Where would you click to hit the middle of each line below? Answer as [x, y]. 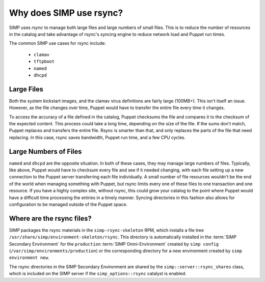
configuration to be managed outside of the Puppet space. [68, 204]
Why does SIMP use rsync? [66, 13]
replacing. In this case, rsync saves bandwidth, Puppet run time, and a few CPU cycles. [97, 137]
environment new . [29, 257]
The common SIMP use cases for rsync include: [58, 43]
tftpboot [44, 62]
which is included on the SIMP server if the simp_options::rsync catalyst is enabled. [98, 274]
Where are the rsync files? [50, 218]
